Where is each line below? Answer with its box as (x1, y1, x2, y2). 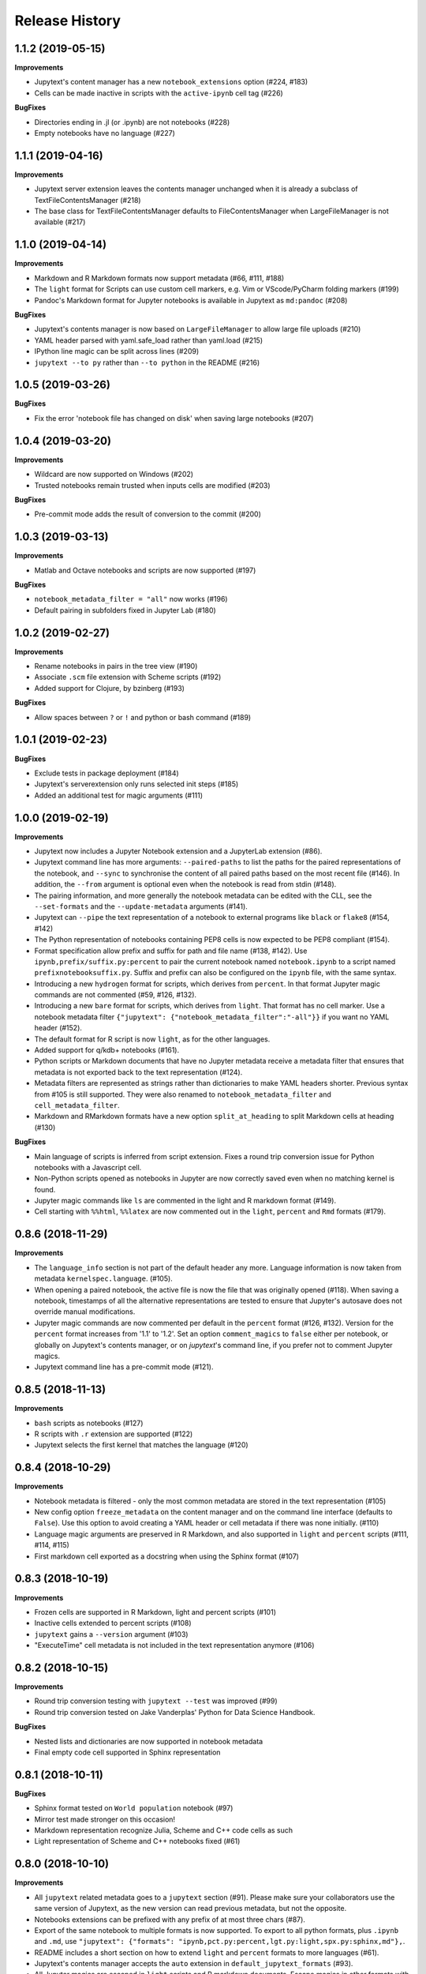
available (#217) (34, 217, 86, 227)
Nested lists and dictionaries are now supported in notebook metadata (34, 1736, 263, 1746)
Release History (14, 12, 121, 29)
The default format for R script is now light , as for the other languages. (34, 1034, 271, 1044)
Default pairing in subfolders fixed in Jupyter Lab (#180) (34, 605, 216, 615)
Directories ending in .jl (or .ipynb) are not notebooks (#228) (34, 117, 230, 126)
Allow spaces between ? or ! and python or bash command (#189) (34, 712, 252, 722)
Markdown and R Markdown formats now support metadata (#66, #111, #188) (34, 273, 285, 283)
